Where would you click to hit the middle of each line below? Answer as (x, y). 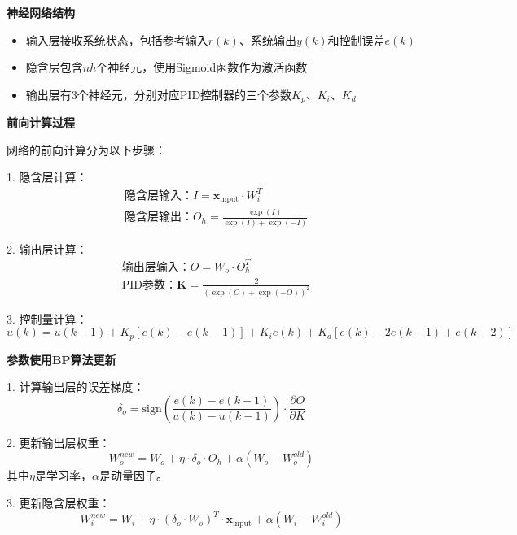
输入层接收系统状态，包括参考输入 (117, 39)
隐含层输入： (158, 196)
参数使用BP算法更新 (61, 359)
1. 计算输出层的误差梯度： (76, 387)
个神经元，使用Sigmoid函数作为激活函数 (202, 67)
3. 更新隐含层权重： (59, 503)
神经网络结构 (41, 12)
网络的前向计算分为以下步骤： (86, 149)
